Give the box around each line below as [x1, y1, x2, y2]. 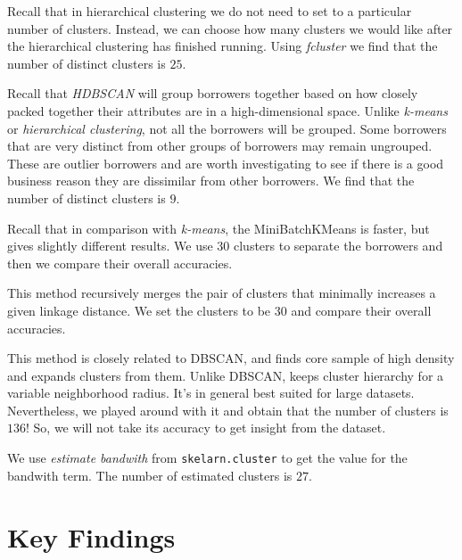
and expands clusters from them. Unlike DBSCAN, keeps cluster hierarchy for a [7, 366, 444, 384]
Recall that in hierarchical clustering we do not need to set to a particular [7, 2, 412, 20]
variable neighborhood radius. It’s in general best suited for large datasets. [7, 383, 415, 402]
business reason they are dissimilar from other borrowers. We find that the [7, 171, 415, 190]
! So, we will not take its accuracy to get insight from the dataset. [26, 418, 386, 437]
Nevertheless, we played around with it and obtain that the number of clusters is [7, 400, 449, 419]
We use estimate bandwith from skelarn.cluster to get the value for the [7, 449, 408, 467]
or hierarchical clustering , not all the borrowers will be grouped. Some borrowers [7, 119, 447, 137]
